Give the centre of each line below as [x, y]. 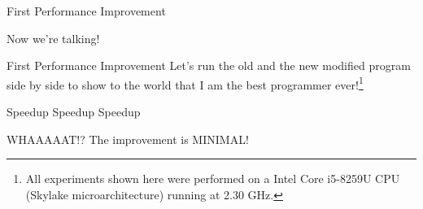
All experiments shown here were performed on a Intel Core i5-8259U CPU [213, 179]
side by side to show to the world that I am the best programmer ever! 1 [185, 83]
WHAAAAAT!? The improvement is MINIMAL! [128, 139]
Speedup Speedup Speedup [74, 112]
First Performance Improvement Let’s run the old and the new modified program [209, 65]
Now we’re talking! [53, 38]
